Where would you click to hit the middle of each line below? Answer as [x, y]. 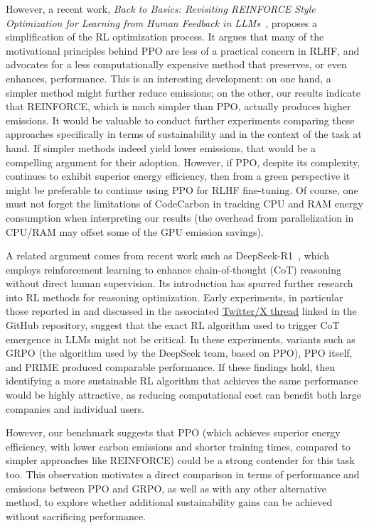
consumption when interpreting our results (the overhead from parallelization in [180, 217]
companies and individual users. [75, 408]
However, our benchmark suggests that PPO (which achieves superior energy [173, 432]
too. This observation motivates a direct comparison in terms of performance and [183, 474]
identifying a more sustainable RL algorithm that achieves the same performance [182, 381]
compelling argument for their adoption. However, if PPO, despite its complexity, [183, 162]
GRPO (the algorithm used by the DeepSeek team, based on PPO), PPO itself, [179, 353]
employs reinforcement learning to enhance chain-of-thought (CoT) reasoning [174, 269]
